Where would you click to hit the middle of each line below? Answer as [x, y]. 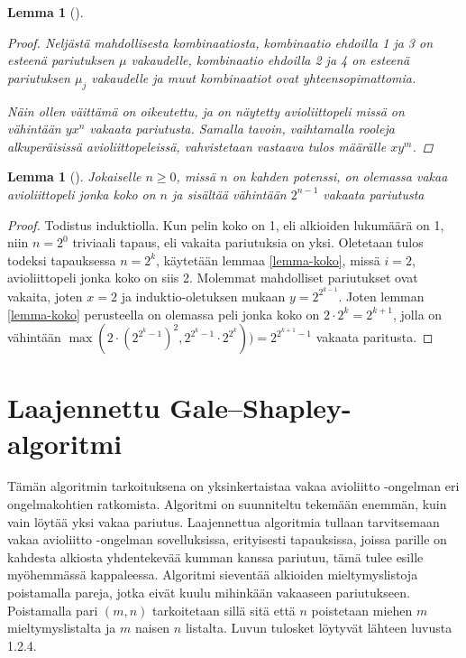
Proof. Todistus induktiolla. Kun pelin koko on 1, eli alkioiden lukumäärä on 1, [226, 224]
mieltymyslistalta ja [62, 628]
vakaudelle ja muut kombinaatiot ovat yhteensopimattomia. [254, 77]
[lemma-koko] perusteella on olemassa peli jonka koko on [164, 314]
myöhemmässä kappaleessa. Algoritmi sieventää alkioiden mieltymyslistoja [213, 575]
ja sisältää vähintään [229, 194]
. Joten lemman [381, 296]
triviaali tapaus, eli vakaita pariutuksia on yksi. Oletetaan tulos [248, 242]
